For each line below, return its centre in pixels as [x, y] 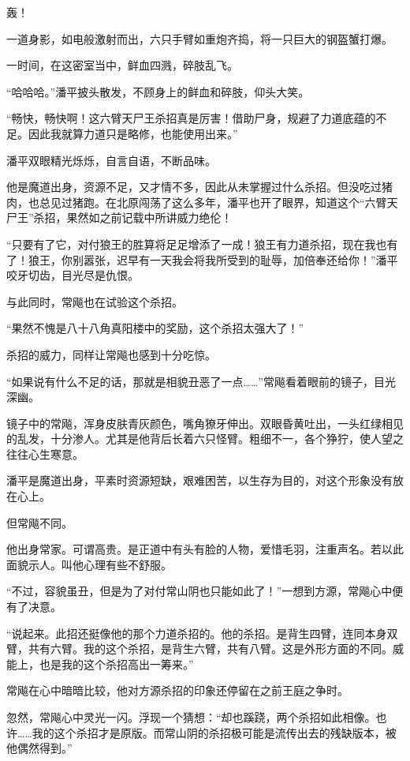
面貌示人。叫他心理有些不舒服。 [89, 564]
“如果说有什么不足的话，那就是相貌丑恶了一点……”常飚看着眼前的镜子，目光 [201, 381]
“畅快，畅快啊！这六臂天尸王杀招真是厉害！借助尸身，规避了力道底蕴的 [191, 118]
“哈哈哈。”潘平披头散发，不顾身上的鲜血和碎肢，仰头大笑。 [158, 91]
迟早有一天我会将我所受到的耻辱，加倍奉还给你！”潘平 [257, 259]
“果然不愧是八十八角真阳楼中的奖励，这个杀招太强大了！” [155, 328]
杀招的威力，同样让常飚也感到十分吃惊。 [111, 354]
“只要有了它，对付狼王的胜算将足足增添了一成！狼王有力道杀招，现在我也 [197, 244]
